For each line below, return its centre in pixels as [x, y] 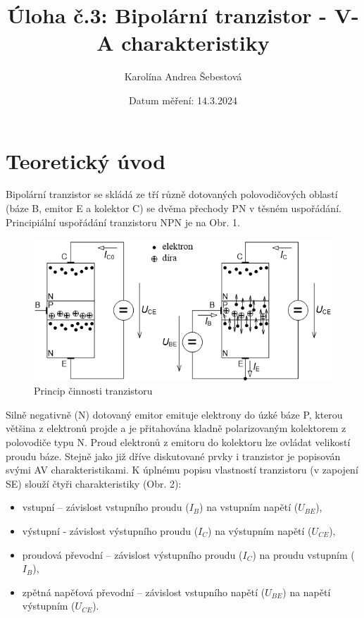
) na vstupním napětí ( [249, 507]
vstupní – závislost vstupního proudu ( [106, 507]
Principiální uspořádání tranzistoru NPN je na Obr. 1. [123, 222]
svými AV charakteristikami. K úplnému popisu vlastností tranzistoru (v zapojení [182, 470]
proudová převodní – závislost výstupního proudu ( [132, 554]
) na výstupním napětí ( [260, 530]
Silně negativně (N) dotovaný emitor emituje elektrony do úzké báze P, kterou [174, 414]
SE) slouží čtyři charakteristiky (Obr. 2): [94, 483]
